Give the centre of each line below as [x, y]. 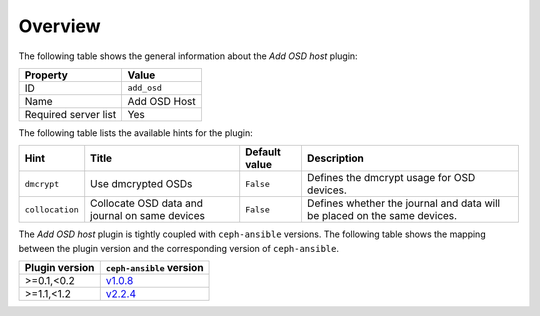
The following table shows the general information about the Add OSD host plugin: [188, 56]
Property [46, 75]
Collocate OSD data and [147, 203]
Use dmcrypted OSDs [141, 184]
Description [335, 158]
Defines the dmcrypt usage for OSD [391, 178]
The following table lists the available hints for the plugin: [136, 132]
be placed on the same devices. [382, 216]
